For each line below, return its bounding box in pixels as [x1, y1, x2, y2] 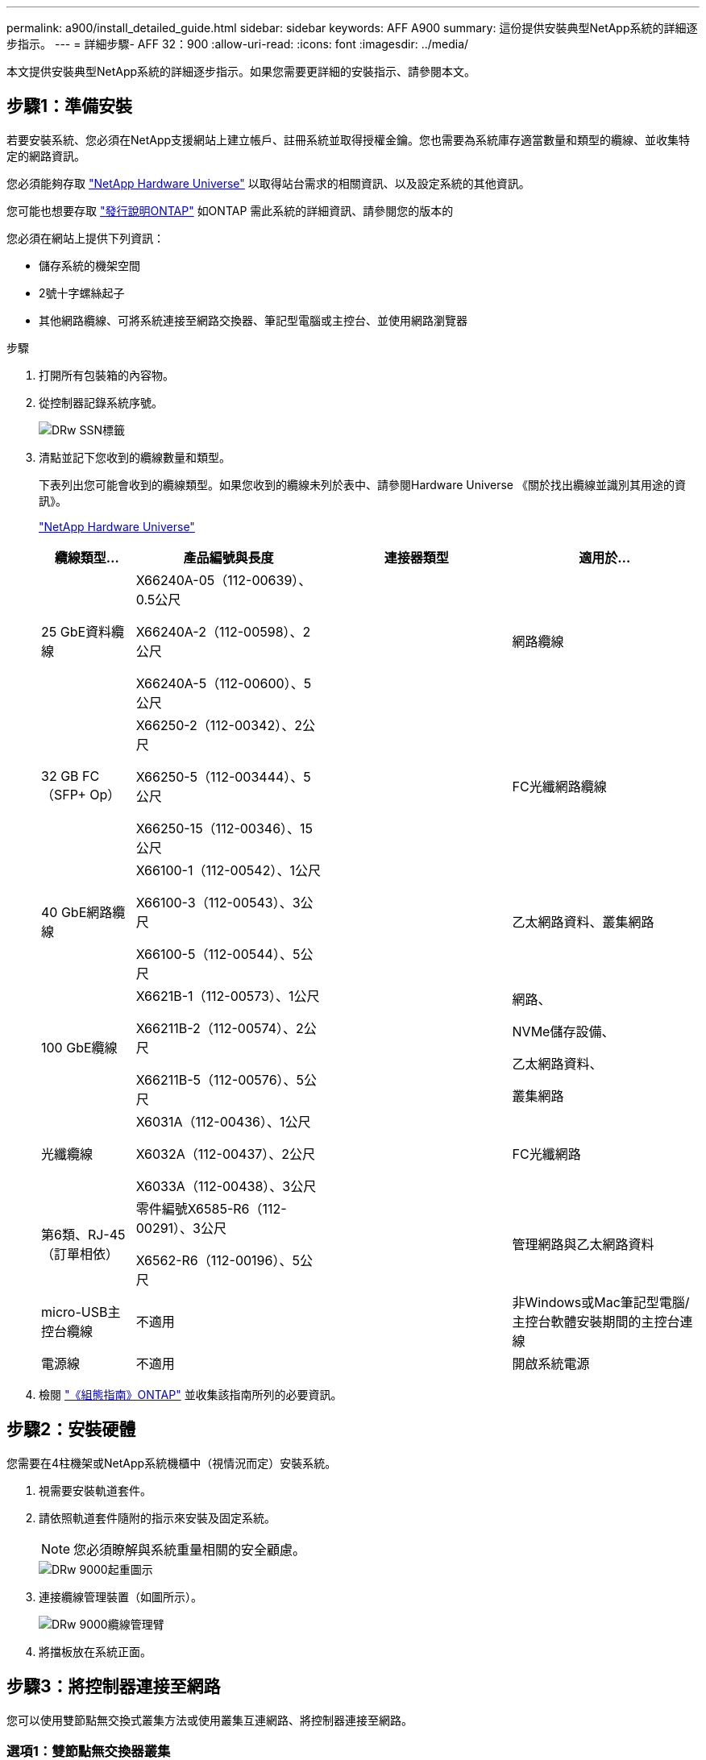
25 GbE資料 [41, 623, 112, 640]
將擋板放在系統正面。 [39, 1644, 152, 1658]
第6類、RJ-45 [41, 1226, 126, 1243]
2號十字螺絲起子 [39, 285, 125, 300]
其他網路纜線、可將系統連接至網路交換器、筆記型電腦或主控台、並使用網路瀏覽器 [39, 313, 467, 327]
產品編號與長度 [183, 549, 274, 566]
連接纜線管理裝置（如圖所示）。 [39, 1589, 202, 1604]
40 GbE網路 [41, 903, 113, 920]
